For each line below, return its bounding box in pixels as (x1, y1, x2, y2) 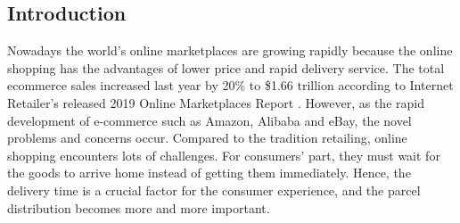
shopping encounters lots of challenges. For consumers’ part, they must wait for (7, 145, 440, 164)
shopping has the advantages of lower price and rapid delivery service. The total (7, 58, 445, 77)
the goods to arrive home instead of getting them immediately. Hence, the (7, 163, 411, 182)
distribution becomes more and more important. (7, 198, 270, 217)
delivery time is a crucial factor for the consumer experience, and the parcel (7, 180, 421, 199)
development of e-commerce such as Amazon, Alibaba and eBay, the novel (7, 111, 412, 129)
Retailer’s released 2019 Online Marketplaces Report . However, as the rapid (7, 93, 424, 111)
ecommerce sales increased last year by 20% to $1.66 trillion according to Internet (7, 76, 454, 95)
